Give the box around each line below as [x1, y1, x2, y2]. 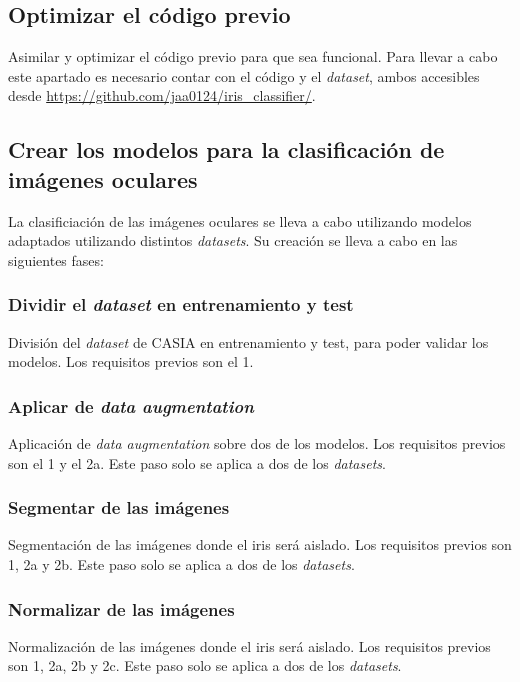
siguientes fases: [8, 249, 104, 270]
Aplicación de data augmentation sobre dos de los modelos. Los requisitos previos [8, 432, 506, 453]
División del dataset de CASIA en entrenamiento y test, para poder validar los [8, 331, 489, 352]
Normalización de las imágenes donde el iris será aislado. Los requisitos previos [8, 635, 491, 656]
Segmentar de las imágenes [8, 495, 230, 520]
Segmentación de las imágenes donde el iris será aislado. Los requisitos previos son [8, 534, 512, 555]
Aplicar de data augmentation [8, 393, 254, 418]
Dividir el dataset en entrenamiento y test [8, 292, 354, 317]
